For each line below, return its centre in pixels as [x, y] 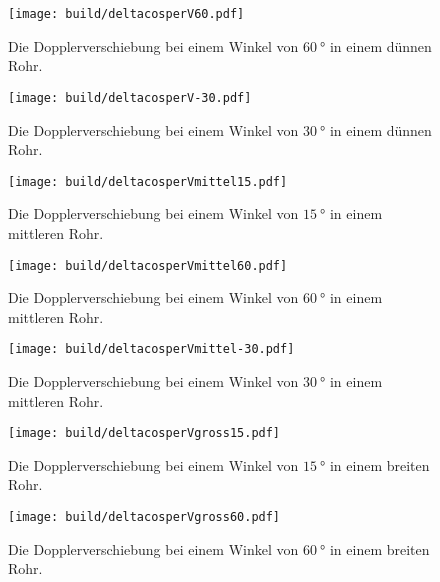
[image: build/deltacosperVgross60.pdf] [144, 517]
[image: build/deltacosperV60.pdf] [126, 14]
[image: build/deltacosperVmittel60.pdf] [148, 265]
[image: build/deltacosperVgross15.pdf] [144, 433]
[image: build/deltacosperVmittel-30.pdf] [151, 349]
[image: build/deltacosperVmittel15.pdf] [148, 181]
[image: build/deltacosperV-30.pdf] [130, 97]
